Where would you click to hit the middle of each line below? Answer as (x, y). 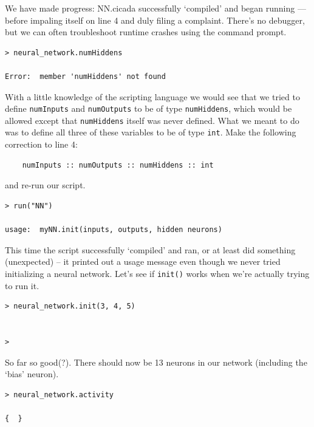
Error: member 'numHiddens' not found (85, 76)
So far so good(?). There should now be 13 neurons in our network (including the (156, 362)
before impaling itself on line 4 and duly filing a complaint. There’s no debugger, (155, 20)
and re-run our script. (45, 185)
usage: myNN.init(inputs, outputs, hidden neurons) (114, 230)
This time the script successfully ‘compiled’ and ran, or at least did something (150, 249)
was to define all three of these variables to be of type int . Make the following (151, 132)
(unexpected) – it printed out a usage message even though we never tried (143, 261)
